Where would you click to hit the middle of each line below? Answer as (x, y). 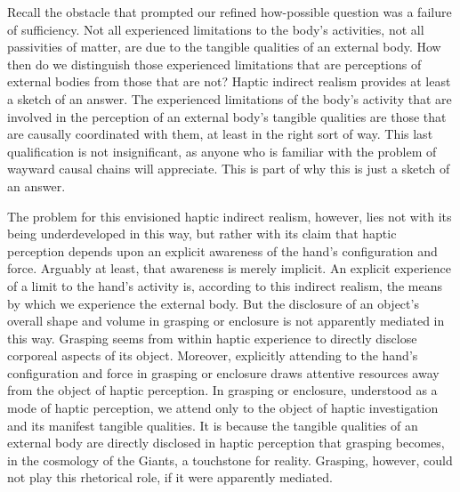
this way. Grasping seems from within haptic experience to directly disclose (212, 338)
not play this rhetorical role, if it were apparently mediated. (170, 477)
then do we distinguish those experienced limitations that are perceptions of (214, 64)
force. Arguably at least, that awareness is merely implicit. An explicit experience (230, 268)
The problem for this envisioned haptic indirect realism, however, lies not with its (230, 216)
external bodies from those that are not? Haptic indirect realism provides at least (229, 81)
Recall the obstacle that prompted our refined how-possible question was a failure (230, 12)
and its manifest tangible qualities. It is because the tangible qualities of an (213, 425)
